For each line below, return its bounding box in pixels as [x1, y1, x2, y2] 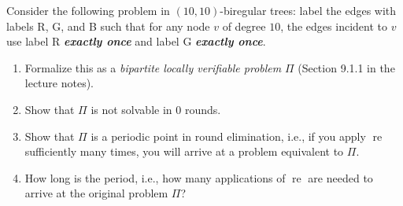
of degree [222, 17, 266, 34]
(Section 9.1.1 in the [298, 59, 395, 75]
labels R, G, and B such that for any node [6, 17, 210, 34]
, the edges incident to [280, 17, 387, 34]
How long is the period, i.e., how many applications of [24, 169, 286, 186]
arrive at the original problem [24, 185, 168, 201]
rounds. [184, 101, 221, 117]
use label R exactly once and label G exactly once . [6, 33, 266, 50]
